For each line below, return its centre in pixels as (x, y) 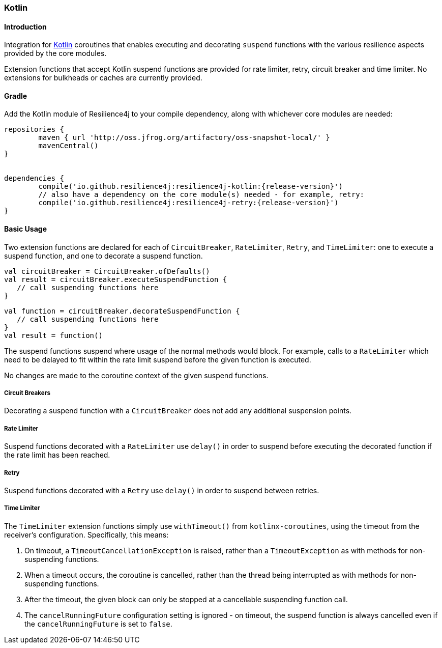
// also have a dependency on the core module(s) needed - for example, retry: (201, 195)
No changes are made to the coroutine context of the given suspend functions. (136, 375)
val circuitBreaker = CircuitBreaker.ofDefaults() (107, 271)
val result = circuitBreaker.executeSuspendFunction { (116, 279)
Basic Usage (25, 229)
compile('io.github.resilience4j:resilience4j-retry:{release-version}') (188, 203)
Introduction (25, 26)
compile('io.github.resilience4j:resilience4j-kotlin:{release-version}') (190, 187)
